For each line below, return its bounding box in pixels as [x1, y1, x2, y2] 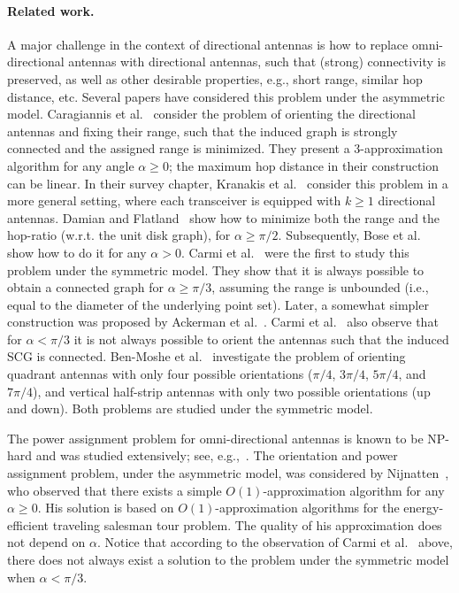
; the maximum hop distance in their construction [168, 156, 440, 174]
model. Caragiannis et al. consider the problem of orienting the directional [7, 104, 416, 123]
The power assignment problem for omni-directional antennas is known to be [7, 428, 424, 447]
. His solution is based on [37, 498, 174, 517]
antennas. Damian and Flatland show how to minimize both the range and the [7, 208, 440, 227]
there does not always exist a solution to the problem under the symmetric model [7, 551, 449, 569]
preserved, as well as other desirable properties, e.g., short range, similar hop [7, 69, 423, 88]
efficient [7, 515, 50, 534]
